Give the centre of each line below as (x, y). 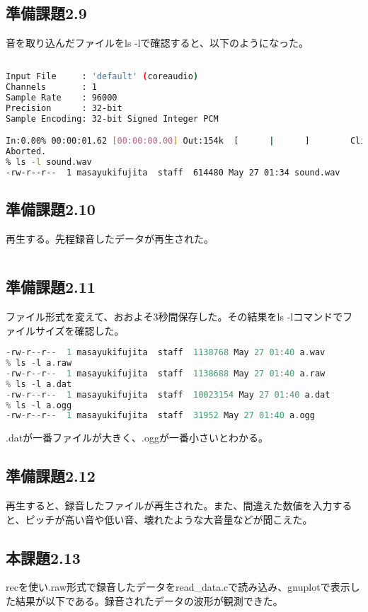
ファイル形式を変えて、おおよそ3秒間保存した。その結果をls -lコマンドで (174, 316)
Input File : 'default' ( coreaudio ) (102, 77)
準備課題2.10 (51, 209)
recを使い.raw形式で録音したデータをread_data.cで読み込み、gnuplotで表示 (178, 587)
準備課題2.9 (46, 13)
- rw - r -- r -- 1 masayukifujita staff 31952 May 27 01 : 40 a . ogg (160, 416)
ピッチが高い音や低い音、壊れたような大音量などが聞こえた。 (169, 519)
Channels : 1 (51, 87)
